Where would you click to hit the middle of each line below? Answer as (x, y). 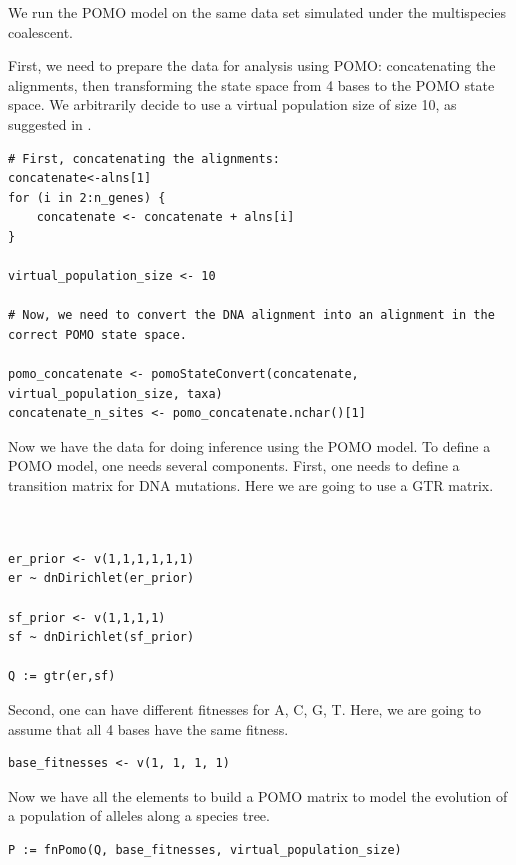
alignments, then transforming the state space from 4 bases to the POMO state (251, 84)
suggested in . (50, 123)
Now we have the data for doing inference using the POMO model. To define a (249, 445)
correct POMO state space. (97, 334)
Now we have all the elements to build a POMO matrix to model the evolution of (258, 795)
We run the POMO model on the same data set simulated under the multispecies (257, 12)
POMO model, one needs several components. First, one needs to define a (234, 465)
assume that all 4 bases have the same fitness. (148, 728)
